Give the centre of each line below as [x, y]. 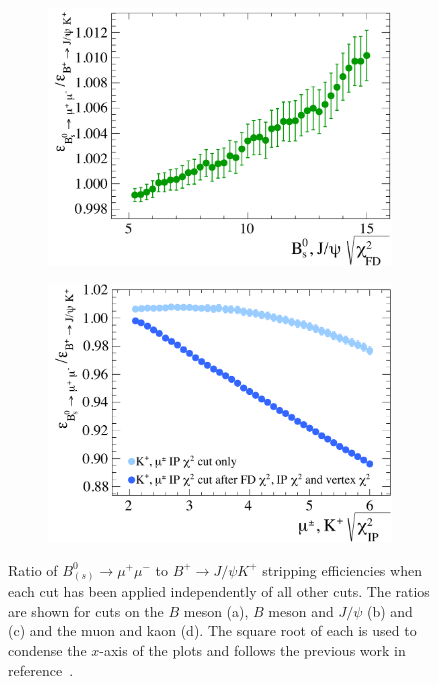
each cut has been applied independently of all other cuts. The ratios [219, 591]
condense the [47, 650]
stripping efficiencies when [342, 569]
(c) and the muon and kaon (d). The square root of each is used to [212, 630]
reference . [41, 669]
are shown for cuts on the [86, 610]
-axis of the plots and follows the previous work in [252, 650]
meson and [301, 610]
